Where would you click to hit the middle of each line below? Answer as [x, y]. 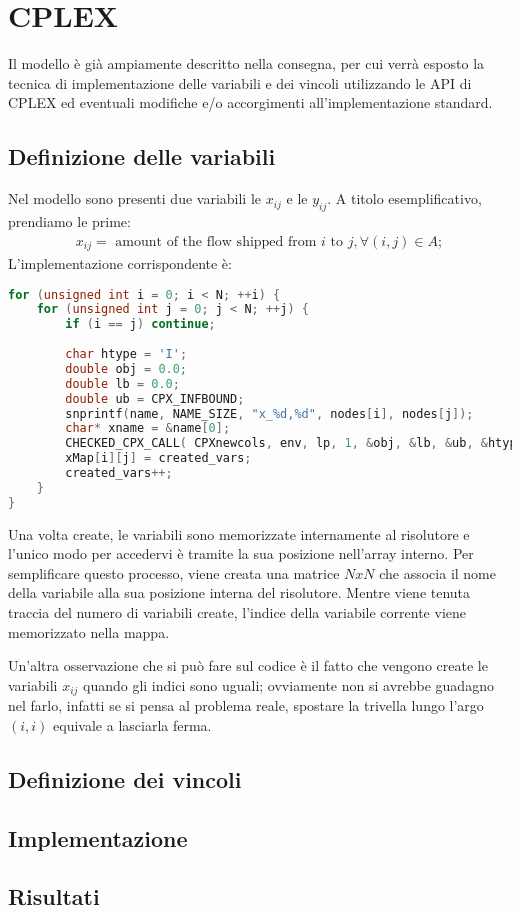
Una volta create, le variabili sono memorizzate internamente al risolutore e [239, 533]
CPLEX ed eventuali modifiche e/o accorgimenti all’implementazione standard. [250, 102]
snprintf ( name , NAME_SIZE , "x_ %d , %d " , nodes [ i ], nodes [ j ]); [269, 413]
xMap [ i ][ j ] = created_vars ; [158, 458]
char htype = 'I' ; [126, 354]
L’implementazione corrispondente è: [120, 262]
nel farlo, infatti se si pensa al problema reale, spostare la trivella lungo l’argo [246, 705]
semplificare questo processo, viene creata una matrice [174, 572]
